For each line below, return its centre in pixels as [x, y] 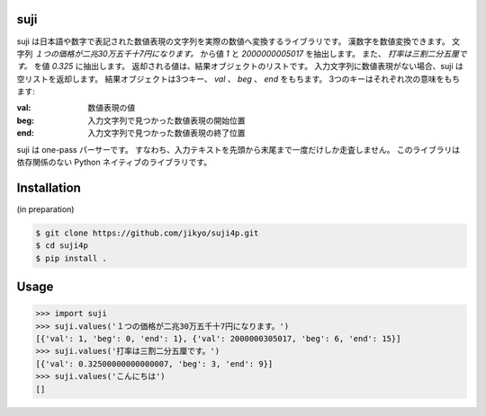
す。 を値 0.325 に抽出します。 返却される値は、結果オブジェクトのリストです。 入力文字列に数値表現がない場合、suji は [240, 66]
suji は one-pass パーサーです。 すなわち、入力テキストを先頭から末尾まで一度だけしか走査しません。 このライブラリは [238, 149]
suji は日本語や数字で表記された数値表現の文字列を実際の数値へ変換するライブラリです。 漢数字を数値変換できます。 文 [238, 41]
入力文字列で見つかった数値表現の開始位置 [166, 120]
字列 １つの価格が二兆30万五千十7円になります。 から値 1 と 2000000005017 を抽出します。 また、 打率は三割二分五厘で [242, 53]
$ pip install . [72, 258]
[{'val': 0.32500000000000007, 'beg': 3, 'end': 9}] [154, 363]
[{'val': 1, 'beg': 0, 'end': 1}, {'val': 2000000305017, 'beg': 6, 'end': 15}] [218, 339]
